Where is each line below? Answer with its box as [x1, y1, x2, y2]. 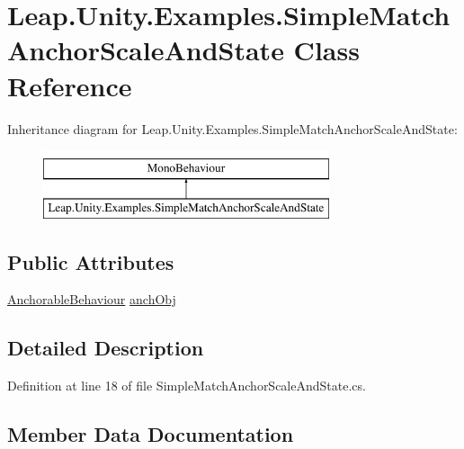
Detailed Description [7, 334, 204, 362]
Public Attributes [7, 247, 174, 275]
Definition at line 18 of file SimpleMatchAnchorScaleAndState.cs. [7, 376, 366, 395]
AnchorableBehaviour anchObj [7, 290, 176, 309]
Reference [7, 67, 132, 103]
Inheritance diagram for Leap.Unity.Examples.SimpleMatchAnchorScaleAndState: [7, 119, 458, 138]
